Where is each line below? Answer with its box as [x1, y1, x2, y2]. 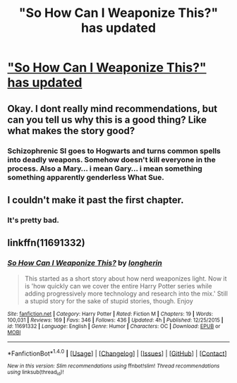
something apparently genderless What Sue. [7, 172, 164, 182]
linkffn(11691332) [7, 237, 86, 249]
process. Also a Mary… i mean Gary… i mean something [7, 164, 202, 174]
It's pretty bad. [7, 215, 60, 225]
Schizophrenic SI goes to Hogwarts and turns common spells [7, 146, 221, 156]
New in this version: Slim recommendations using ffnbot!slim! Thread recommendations [7, 363, 220, 370]
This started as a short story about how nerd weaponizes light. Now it [24, 274, 227, 283]
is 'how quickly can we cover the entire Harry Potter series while [24, 281, 213, 290]
